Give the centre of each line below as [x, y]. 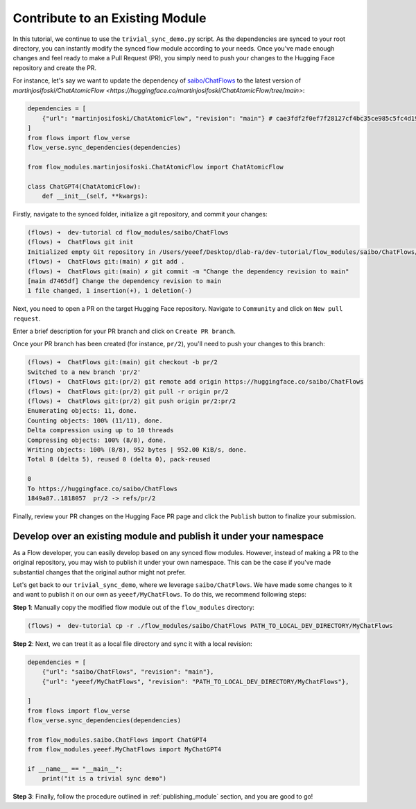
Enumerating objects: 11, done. [83, 411]
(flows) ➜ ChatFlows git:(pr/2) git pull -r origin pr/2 [128, 391]
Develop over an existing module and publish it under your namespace [168, 536]
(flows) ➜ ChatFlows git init [81, 242]
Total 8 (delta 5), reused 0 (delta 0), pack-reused [119, 459]
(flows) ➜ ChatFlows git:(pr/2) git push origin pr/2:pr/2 [132, 401]
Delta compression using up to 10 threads [101, 431]
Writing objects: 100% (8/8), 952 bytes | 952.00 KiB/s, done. [137, 450]
